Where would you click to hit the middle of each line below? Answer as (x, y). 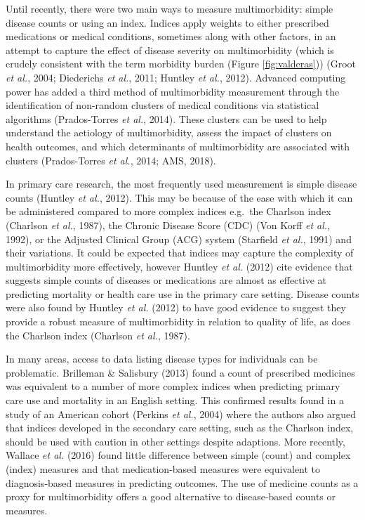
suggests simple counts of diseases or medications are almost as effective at (166, 280)
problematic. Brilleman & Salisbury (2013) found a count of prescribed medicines (180, 372)
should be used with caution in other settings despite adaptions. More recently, (175, 441)
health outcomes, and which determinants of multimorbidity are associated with (178, 146)
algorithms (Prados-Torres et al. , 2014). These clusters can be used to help (166, 118)
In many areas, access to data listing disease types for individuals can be (162, 359)
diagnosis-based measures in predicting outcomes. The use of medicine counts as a (182, 482)
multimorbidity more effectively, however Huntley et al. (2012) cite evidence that (179, 266)
